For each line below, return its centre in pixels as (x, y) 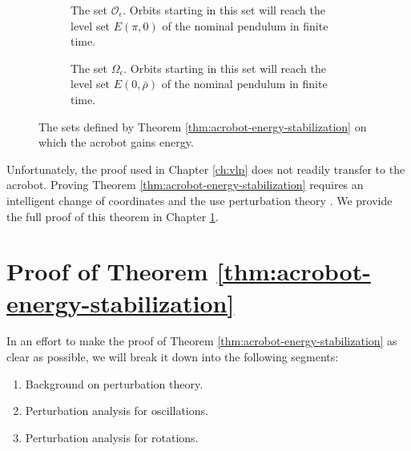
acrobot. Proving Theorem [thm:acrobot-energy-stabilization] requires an (185, 185)
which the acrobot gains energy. (116, 142)
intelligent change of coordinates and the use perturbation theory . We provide (199, 200)
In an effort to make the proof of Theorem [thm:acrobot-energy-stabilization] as (202, 341)
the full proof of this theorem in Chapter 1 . (113, 216)
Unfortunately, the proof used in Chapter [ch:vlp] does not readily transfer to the (206, 169)
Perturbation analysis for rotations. (112, 437)
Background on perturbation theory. (114, 383)
